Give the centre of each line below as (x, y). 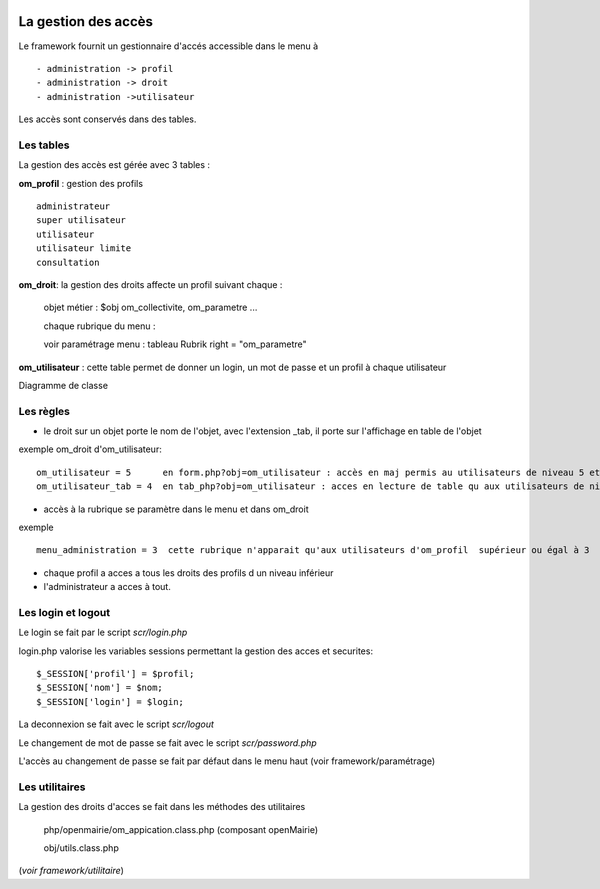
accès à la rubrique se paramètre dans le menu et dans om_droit (176, 509)
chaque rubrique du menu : (99, 326)
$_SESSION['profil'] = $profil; (115, 674)
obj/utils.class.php (81, 847)
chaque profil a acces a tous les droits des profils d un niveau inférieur (188, 572)
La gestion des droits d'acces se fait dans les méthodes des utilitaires (162, 807)
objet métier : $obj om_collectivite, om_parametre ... (150, 307)
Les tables (44, 145)
